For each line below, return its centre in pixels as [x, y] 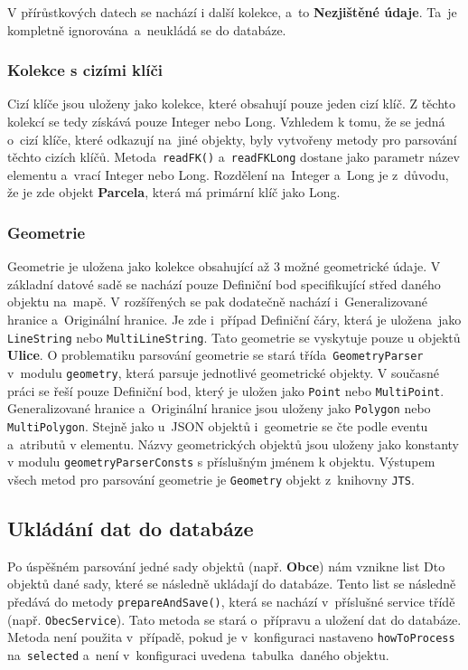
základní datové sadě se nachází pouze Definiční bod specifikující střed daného [224, 283]
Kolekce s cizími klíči [85, 70]
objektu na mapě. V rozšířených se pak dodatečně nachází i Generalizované [218, 302]
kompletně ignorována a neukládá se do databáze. [147, 29]
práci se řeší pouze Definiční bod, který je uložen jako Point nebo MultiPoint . [226, 390]
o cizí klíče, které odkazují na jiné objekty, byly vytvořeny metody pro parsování [232, 139]
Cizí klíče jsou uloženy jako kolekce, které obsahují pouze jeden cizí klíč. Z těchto [231, 104]
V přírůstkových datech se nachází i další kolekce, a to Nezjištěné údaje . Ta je [232, 12]
